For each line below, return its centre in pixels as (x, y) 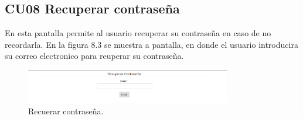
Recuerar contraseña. (66, 111)
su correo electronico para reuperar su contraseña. (94, 56)
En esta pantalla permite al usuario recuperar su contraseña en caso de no (138, 33)
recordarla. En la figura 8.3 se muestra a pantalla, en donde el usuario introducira (151, 44)
